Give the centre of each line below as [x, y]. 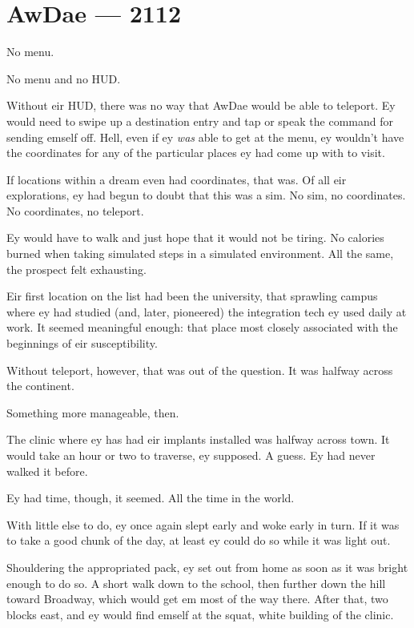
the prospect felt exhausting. [76, 269]
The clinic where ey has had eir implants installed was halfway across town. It [198, 439]
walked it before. [47, 471]
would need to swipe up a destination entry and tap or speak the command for [200, 121]
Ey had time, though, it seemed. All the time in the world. [151, 498]
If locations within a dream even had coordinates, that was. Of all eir [177, 179]
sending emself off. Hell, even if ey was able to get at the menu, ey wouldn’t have [205, 137]
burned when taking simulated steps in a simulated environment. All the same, [200, 254]
